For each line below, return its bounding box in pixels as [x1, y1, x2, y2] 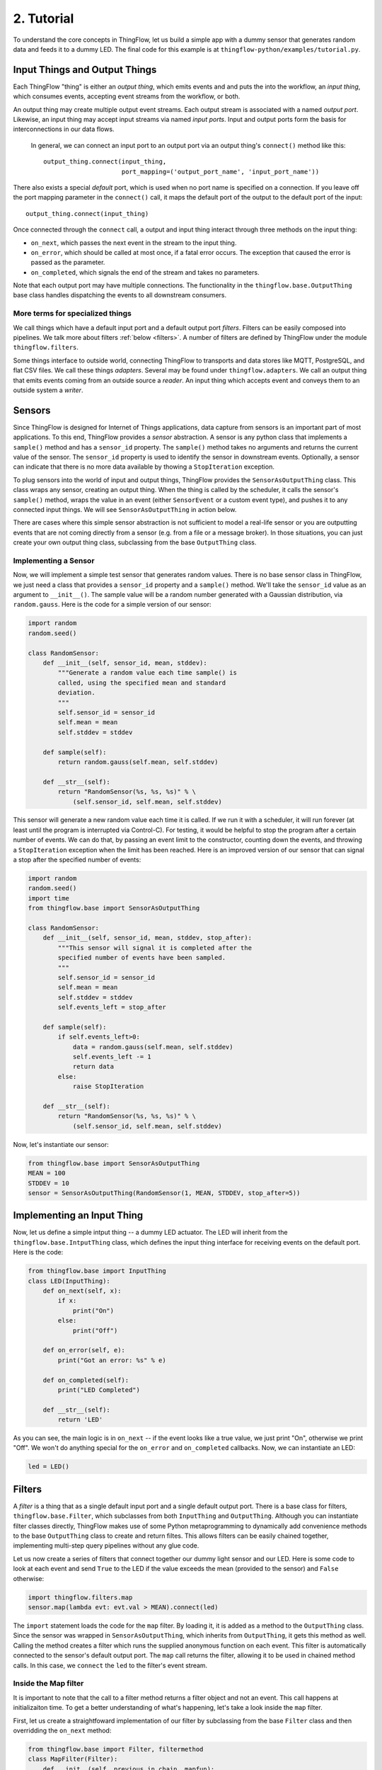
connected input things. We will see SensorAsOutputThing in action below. [13, 506, 237, 513]
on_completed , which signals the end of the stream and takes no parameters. [30, 268, 260, 276]
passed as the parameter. [30, 258, 105, 267]
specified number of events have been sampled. [57, 954, 226, 962]
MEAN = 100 [28, 1169, 66, 1177]
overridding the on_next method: [13, 1726, 112, 1735]
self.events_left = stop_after [57, 1003, 166, 1012]
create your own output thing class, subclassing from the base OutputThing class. [13, 538, 257, 547]
